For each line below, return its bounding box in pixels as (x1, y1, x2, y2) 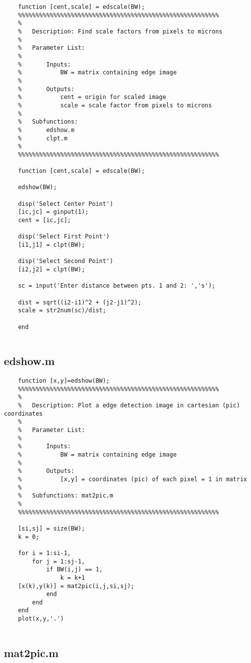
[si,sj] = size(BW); (18, 525, 85, 532)
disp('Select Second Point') (18, 258, 113, 265)
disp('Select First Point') (18, 233, 110, 240)
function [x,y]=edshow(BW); (18, 377, 110, 385)
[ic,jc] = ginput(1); (18, 208, 89, 216)
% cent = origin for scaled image (18, 94, 166, 101)
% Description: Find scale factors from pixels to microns (18, 28, 222, 35)
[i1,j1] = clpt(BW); (18, 241, 85, 249)
